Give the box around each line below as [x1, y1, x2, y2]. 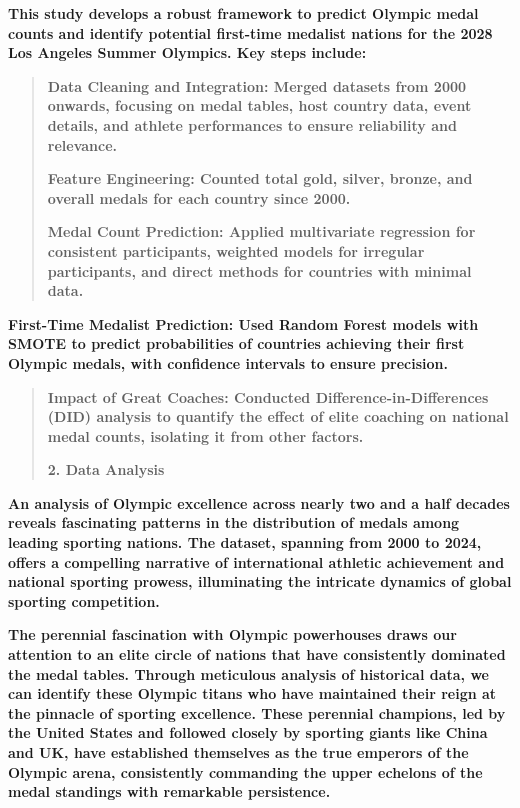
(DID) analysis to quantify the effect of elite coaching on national [47, 406, 509, 427]
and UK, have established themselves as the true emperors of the [8, 742, 469, 762]
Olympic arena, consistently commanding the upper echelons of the [8, 761, 483, 782]
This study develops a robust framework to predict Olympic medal [8, 3, 479, 23]
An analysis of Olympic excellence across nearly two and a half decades [8, 492, 510, 513]
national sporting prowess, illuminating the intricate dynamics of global [8, 571, 512, 592]
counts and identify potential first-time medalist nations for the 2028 [8, 22, 493, 43]
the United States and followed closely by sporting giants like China [8, 722, 488, 743]
